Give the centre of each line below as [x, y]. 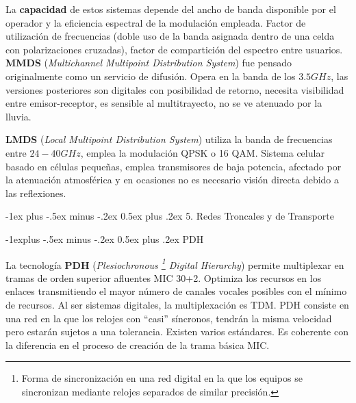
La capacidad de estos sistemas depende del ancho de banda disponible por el [171, 9]
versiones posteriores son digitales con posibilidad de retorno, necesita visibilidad [175, 89]
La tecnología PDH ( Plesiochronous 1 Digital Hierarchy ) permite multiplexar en [175, 263]
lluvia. [18, 116]
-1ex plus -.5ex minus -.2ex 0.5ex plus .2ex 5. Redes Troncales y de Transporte [170, 216]
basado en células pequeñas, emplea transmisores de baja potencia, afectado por [174, 166]
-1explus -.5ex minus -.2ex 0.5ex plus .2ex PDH [105, 238]
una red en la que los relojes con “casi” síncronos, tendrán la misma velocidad [169, 318]
